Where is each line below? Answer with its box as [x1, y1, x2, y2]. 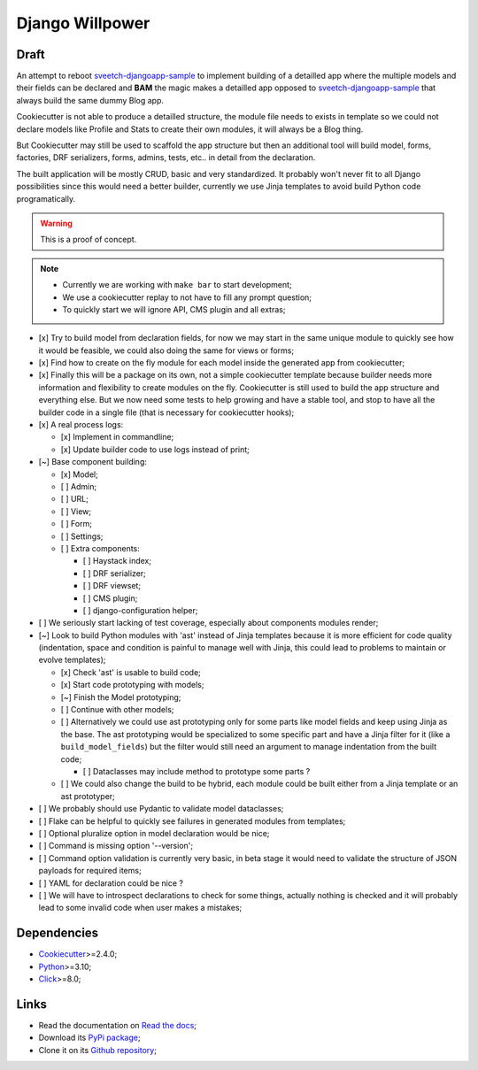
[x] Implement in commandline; [60, 432, 174, 443]
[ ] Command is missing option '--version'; [38, 841, 194, 851]
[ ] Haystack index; [82, 556, 152, 566]
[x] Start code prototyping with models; [60, 680, 204, 690]
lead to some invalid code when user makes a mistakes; [38, 903, 243, 913]
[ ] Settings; [60, 531, 104, 542]
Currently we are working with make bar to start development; [62, 280, 292, 290]
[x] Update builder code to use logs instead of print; [60, 443, 250, 455]
